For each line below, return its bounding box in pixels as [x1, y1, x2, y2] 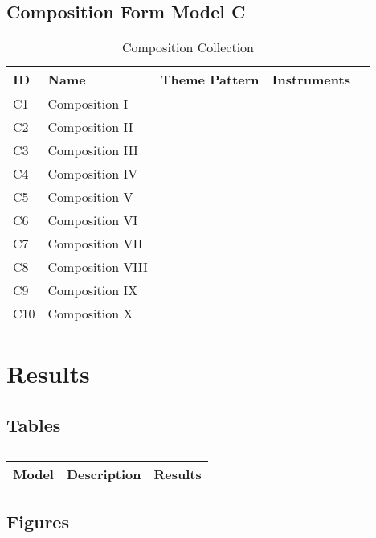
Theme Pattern [160, 70, 260, 89]
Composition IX [47, 281, 138, 300]
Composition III [47, 141, 138, 160]
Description [66, 464, 141, 483]
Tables [6, 412, 61, 437]
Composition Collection [121, 38, 254, 57]
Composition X [47, 304, 133, 323]
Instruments [272, 70, 350, 89]
